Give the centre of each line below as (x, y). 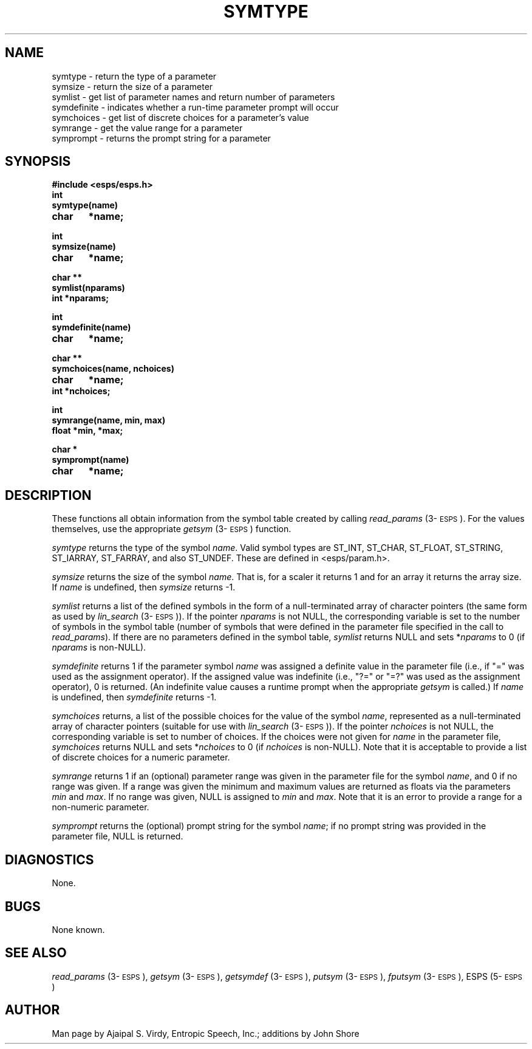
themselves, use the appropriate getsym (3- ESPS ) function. (172, 529)
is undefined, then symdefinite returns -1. (134, 697)
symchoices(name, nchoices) (113, 369)
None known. (78, 929)
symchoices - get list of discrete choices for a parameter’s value (180, 117)
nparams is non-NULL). (99, 648)
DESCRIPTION (48, 495)
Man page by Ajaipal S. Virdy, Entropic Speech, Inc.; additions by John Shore (206, 1033)
